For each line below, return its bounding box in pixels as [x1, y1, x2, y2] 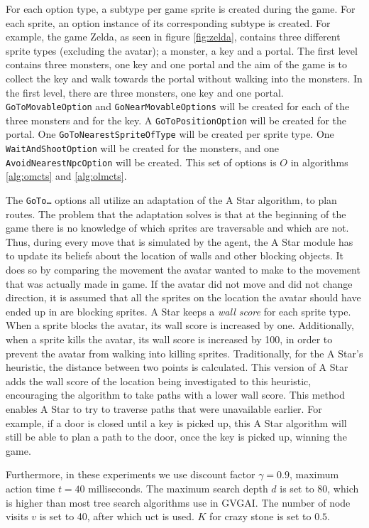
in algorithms [290, 154, 348, 169]
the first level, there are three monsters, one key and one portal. [6, 85, 284, 99]
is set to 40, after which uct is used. [39, 509, 194, 524]
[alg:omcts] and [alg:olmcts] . [6, 168, 127, 183]
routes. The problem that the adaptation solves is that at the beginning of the [6, 206, 346, 221]
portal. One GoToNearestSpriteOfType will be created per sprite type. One [6, 126, 334, 141]
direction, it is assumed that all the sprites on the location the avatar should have [6, 290, 361, 305]
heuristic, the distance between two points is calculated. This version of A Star [6, 360, 348, 375]
